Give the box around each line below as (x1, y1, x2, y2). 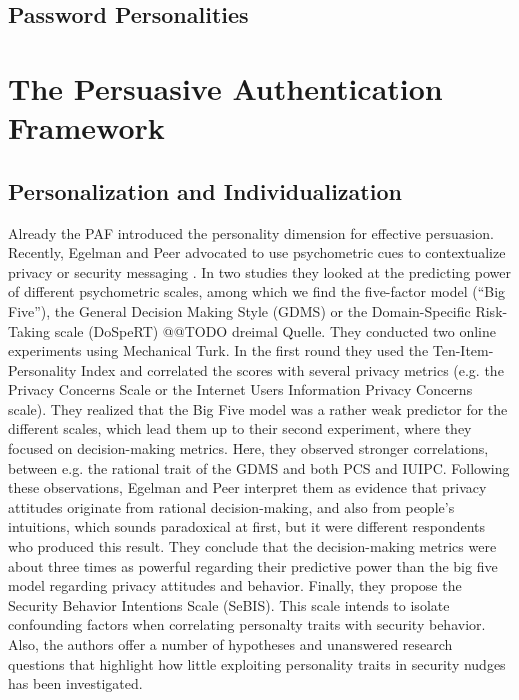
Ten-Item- (432, 340, 494, 361)
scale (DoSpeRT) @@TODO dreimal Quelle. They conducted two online (54, 320, 496, 341)
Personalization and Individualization (8, 175, 402, 206)
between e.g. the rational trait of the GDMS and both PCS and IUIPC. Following (8, 457, 510, 478)
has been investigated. (8, 673, 143, 694)
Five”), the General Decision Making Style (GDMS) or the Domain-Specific (8, 300, 471, 321)
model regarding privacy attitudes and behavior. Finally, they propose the (8, 575, 462, 596)
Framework (8, 107, 165, 148)
